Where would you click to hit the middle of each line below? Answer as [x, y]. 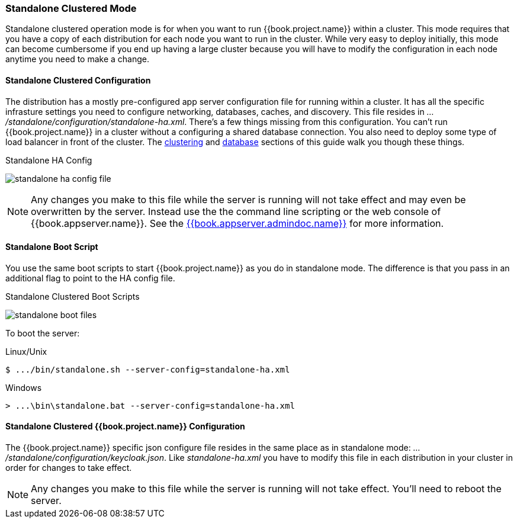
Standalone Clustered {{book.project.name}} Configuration [125, 426]
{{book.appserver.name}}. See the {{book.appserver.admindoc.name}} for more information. [237, 223]
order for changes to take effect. [69, 468]
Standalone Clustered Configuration [78, 80]
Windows [24, 387]
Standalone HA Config [49, 160]
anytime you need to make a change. [78, 59]
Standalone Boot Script [52, 247]
